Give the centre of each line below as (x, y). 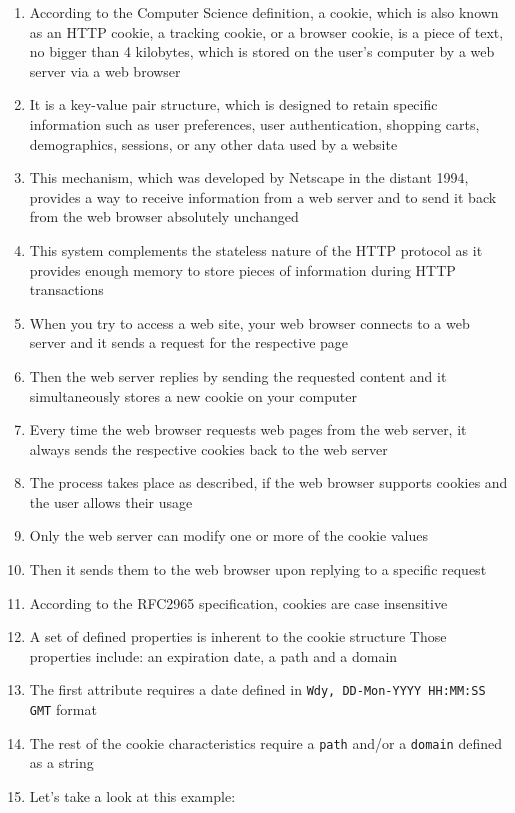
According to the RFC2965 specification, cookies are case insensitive (238, 602)
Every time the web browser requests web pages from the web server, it (248, 429)
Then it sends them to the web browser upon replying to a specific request (258, 569)
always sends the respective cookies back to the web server (208, 448)
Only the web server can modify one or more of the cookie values (228, 535)
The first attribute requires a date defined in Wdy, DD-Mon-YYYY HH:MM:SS (257, 689)
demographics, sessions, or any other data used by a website (213, 143)
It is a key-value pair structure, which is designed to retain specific (233, 104)
